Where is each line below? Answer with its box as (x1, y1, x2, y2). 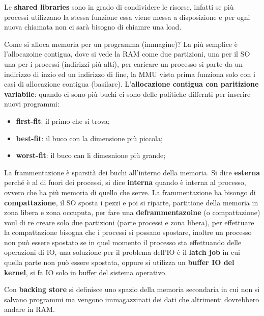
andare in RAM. (4, 304, 55, 314)
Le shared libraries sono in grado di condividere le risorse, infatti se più (4, 2, 234, 12)
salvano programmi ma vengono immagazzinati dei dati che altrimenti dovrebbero (4, 294, 259, 304)
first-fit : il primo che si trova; (16, 115, 110, 126)
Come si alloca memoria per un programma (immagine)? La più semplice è (4, 38, 238, 49)
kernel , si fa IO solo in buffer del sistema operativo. (4, 267, 167, 277)
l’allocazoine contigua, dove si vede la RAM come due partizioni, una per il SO (4, 48, 250, 59)
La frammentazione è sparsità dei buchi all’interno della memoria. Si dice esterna (4, 167, 260, 177)
